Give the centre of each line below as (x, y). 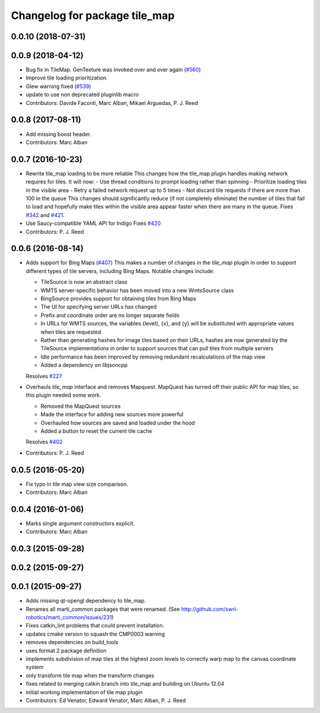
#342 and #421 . (45, 215)
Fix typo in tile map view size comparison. (77, 484)
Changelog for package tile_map (93, 15)
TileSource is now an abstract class (84, 282)
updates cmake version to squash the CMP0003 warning (95, 634)
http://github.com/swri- (210, 609)
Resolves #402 (44, 442)
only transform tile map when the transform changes (90, 675)
